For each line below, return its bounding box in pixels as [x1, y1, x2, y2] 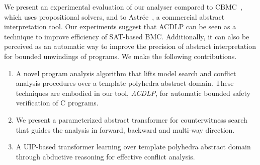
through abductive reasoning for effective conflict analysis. [16, 151, 195, 161]
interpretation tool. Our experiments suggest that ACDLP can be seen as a [4, 21, 236, 32]
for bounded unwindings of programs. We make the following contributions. [4, 50, 237, 61]
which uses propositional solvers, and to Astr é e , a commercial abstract [4, 11, 225, 22]
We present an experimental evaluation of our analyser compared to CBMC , [4, 2, 242, 12]
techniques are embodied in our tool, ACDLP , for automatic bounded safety [16, 87, 250, 98]
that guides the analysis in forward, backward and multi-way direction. [16, 124, 235, 135]
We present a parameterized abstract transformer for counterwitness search [16, 114, 247, 125]
